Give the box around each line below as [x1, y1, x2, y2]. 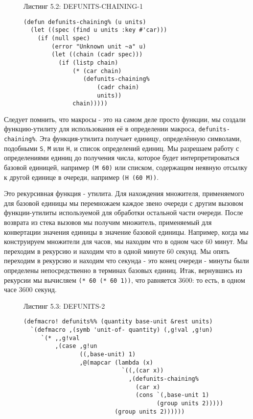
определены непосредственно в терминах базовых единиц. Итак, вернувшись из [4, 265, 242, 275]
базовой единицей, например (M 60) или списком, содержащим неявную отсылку [4, 162, 248, 172]
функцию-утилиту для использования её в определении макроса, [4, 123, 196, 134]
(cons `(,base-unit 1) [136, 392, 209, 399]
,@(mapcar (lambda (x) [79, 359, 153, 366]
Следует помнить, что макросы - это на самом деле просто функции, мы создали [4, 114, 246, 124]
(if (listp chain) [58, 59, 118, 66]
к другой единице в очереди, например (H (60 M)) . [4, 172, 159, 182]
